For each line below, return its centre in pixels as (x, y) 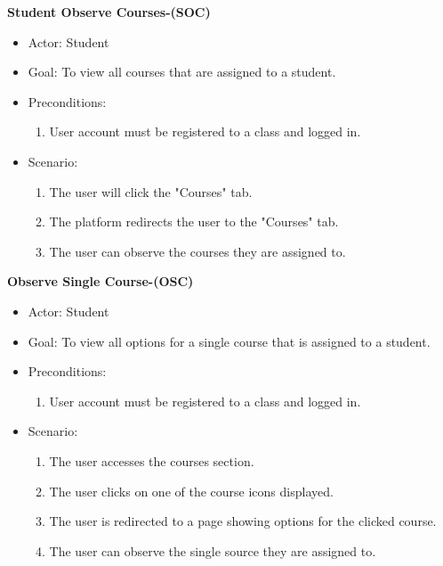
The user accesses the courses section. (152, 460)
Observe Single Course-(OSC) (101, 281)
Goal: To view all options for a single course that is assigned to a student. (229, 341)
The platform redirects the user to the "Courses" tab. (194, 221)
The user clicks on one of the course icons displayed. (191, 491)
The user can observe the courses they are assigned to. (197, 251)
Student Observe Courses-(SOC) (109, 12)
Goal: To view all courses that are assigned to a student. (182, 72)
